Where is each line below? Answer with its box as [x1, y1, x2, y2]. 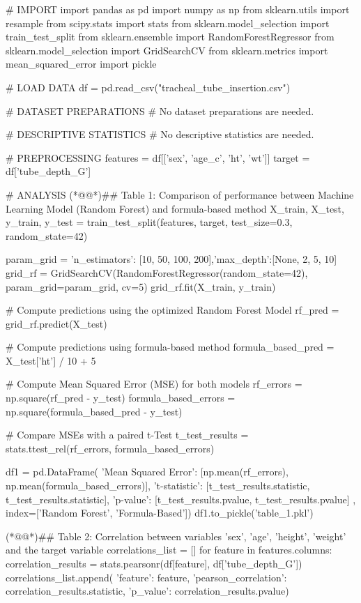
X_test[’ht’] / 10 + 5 [6, 353, 96, 367]
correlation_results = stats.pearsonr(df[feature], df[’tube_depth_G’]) [6, 556, 302, 570]
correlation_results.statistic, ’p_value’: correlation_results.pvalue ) [6, 583, 289, 598]
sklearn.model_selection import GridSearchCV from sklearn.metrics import [6, 43, 328, 57]
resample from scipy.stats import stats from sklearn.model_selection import [6, 15, 330, 30]
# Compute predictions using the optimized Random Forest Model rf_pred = [6, 303, 339, 317]
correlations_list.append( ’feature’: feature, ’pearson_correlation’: [6, 570, 287, 584]
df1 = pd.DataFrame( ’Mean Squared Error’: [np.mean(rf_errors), [6, 464, 289, 479]
